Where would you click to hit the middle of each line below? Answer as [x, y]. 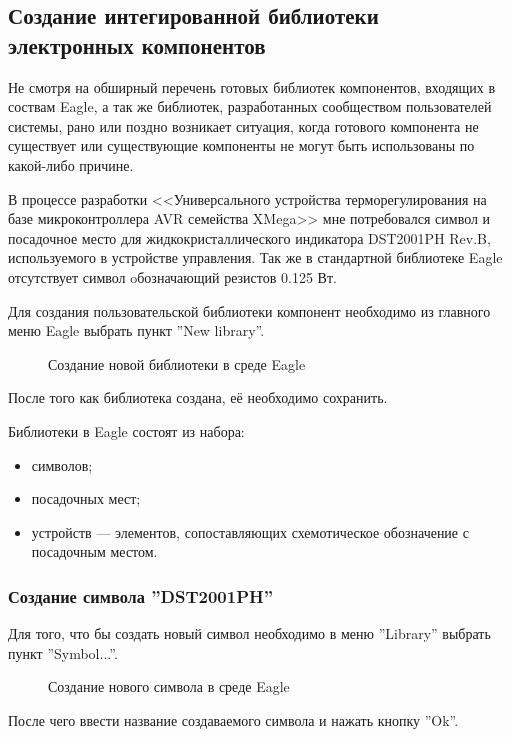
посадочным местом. [94, 551]
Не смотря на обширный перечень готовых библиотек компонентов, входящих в [252, 86]
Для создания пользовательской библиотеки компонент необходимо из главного [249, 310]
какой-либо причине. [71, 164]
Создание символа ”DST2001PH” [141, 595]
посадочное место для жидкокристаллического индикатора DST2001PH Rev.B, [249, 237]
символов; [62, 464]
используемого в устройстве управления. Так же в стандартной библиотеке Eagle [255, 257]
